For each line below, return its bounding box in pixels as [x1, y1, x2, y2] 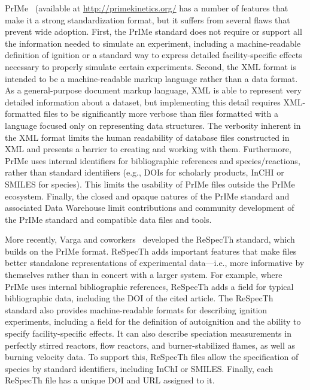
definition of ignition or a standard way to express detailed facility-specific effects [5, 49, 302, 61]
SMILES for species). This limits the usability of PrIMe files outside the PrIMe [5, 177, 295, 190]
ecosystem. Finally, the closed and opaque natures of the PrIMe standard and [5, 189, 290, 202]
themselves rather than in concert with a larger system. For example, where [5, 268, 282, 281]
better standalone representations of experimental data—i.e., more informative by [5, 256, 305, 269]
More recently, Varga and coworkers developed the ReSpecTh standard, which [5, 233, 295, 246]
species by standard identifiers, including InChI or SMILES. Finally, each [5, 362, 273, 374]
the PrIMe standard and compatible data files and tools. [5, 213, 212, 225]
